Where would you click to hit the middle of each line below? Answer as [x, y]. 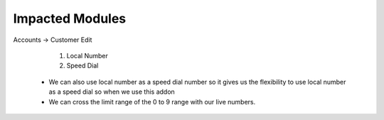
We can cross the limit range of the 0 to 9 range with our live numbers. [152, 102]
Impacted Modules [70, 18]
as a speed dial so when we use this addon [112, 92]
